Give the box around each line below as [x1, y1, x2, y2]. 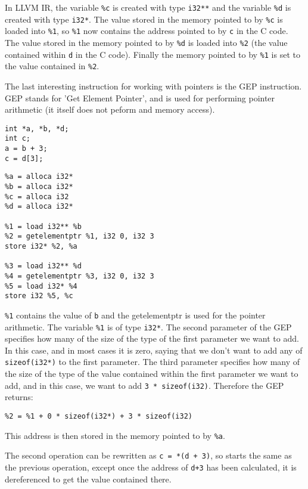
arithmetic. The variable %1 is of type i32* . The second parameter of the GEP [5, 320, 292, 333]
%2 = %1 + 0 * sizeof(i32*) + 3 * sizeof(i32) [5, 411, 192, 420]
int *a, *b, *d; [5, 124, 69, 133]
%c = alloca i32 [5, 192, 69, 201]
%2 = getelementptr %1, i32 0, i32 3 [5, 232, 154, 241]
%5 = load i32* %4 [5, 281, 77, 290]
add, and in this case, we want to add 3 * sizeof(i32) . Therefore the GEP [5, 379, 284, 391]
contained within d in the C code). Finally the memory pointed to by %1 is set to [5, 48, 300, 60]
